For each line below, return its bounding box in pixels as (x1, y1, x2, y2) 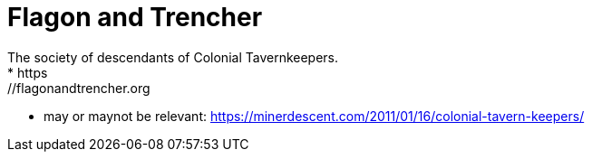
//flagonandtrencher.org (7, 79, 150, 96)
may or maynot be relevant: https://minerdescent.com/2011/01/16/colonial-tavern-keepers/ (44, 108, 585, 124)
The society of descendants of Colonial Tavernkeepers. (7, 49, 339, 65)
